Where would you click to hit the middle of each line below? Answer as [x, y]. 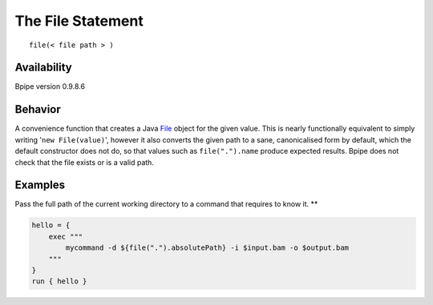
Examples [40, 185]
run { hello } [59, 281]
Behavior [38, 109]
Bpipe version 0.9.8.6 [50, 86]
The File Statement [79, 21]
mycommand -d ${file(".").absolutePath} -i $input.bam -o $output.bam [207, 248]
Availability [43, 68]
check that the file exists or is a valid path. [84, 162]
